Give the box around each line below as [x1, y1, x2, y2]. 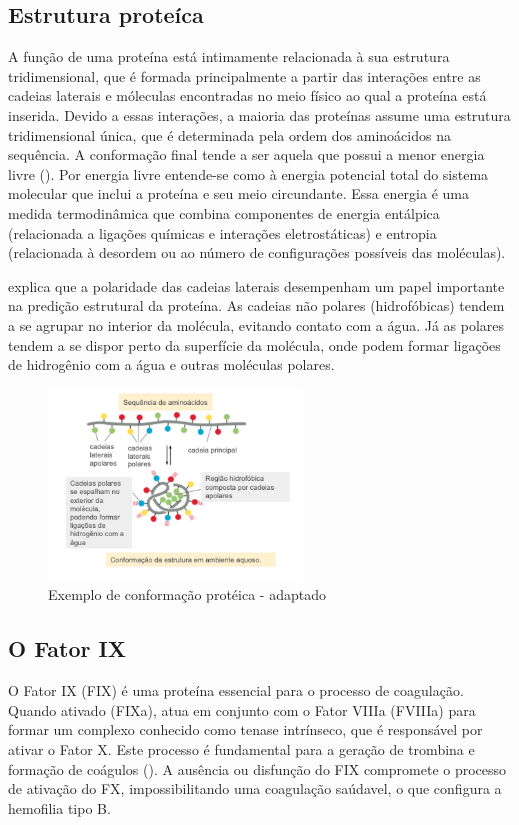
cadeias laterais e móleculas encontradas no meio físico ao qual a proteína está [8, 85, 487, 106]
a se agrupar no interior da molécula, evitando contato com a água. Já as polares [8, 314, 505, 335]
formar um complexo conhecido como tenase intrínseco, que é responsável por [8, 719, 483, 740]
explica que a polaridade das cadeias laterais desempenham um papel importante [8, 275, 505, 296]
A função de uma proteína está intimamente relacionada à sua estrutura [8, 46, 450, 67]
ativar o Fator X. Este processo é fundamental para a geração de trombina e [8, 739, 475, 760]
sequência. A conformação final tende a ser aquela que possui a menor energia [8, 144, 485, 165]
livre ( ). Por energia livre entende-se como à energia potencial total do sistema [8, 163, 489, 184]
